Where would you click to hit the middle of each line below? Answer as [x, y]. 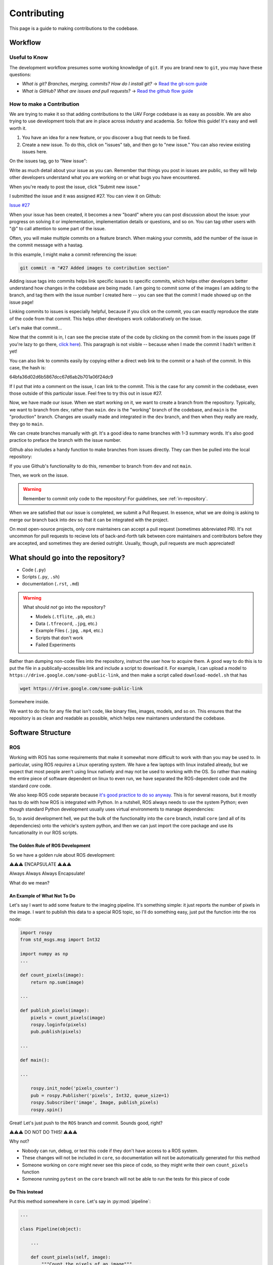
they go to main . [27, 424]
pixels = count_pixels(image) [68, 1018]
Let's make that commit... [36, 328]
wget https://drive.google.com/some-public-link [81, 689]
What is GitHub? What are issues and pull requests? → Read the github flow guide [108, 91]
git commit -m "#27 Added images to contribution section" [95, 268]
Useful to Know [29, 57]
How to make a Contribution [44, 104]
